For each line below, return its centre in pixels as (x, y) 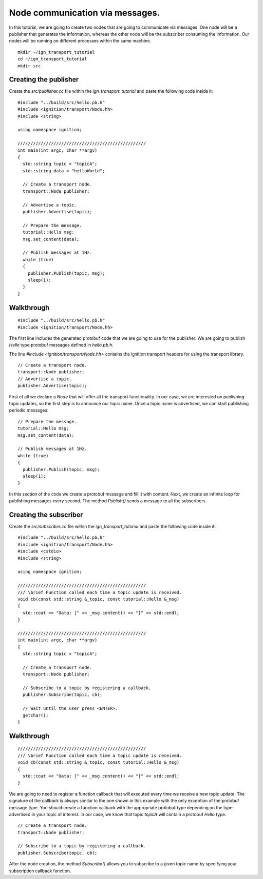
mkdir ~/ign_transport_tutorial (56, 52)
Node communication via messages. (85, 13)
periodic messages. (29, 410)
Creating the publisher (44, 80)
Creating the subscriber (46, 515)
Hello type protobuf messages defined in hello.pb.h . (61, 345)
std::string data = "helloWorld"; (64, 171)
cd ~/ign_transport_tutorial (52, 59)
